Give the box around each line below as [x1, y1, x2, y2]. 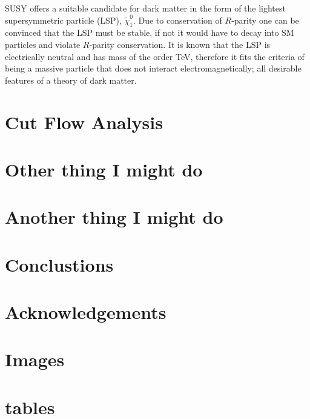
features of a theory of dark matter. [5, 73, 137, 86]
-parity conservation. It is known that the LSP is [89, 38, 271, 50]
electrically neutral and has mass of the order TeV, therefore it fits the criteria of [5, 50, 305, 62]
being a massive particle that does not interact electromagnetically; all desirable [5, 62, 302, 75]
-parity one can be [231, 13, 299, 26]
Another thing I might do [5, 204, 223, 229]
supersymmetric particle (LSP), [5, 13, 122, 26]
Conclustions [5, 252, 114, 277]
